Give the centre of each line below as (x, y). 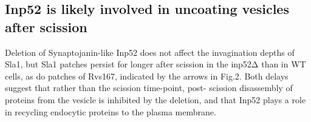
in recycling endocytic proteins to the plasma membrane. (111, 111)
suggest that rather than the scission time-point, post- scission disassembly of (149, 88)
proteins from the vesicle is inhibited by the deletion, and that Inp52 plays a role (155, 99)
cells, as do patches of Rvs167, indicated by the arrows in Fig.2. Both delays (147, 76)
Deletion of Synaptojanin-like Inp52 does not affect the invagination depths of (150, 52)
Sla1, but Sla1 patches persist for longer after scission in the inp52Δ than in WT (155, 64)
